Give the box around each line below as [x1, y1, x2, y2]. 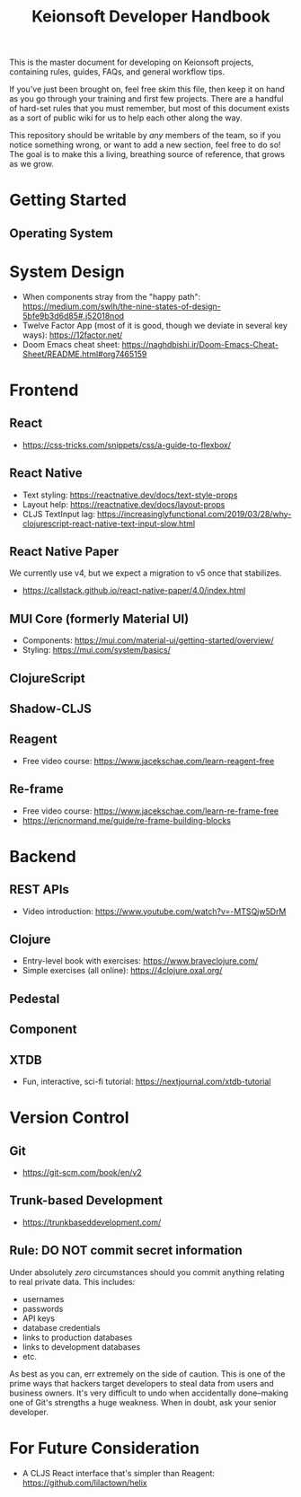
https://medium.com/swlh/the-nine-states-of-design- [22, 301, 222, 312]
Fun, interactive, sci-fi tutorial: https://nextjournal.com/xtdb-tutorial [22, 1076, 271, 1087]
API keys [22, 1313, 56, 1324]
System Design [9, 261, 126, 282]
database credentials [22, 1322, 101, 1333]
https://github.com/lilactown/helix [22, 1477, 147, 1488]
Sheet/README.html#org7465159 [22, 348, 147, 359]
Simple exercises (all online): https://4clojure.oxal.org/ [22, 965, 223, 976]
